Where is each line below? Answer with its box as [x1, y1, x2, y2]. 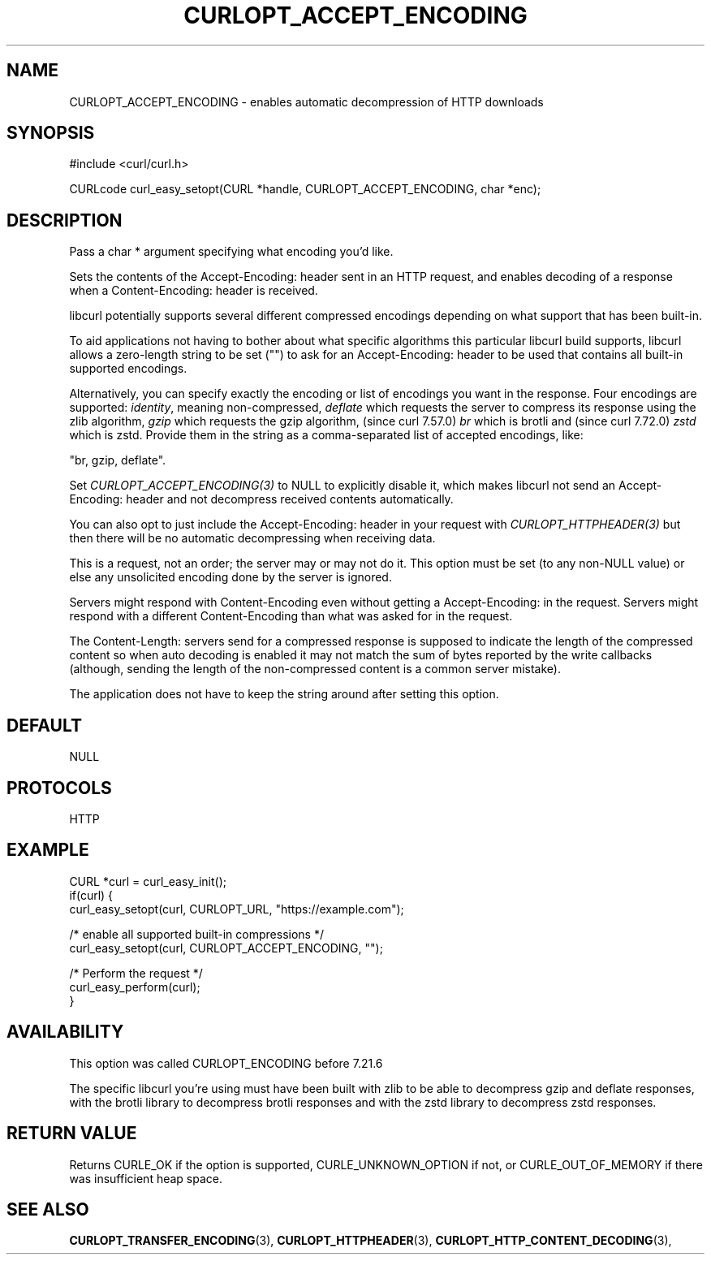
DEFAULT [6, 715, 82, 736]
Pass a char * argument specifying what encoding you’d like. [69, 244, 394, 259]
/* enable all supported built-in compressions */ [69, 926, 324, 941]
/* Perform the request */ [69, 965, 203, 980]
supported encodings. [69, 361, 187, 376]
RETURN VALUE [6, 1123, 137, 1144]
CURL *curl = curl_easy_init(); [69, 874, 226, 888]
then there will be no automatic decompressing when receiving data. [69, 531, 436, 546]
